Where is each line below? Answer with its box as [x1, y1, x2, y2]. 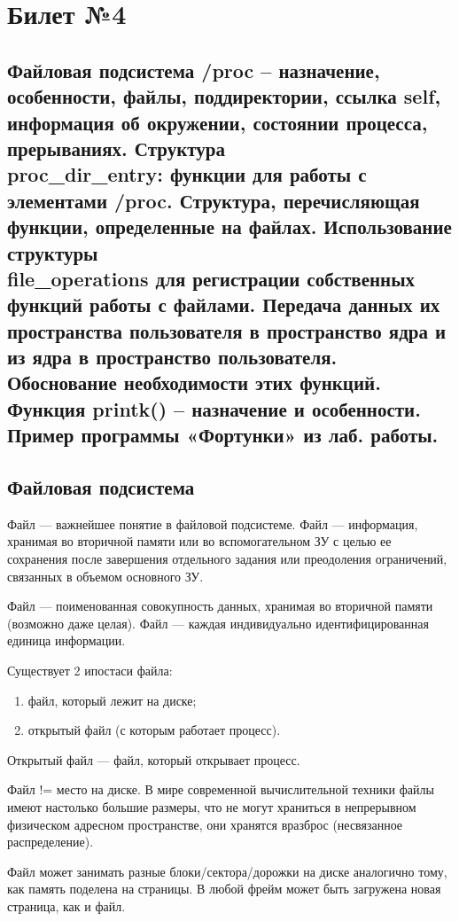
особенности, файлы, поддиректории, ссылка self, [7, 82, 441, 110]
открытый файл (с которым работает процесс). [27, 721, 281, 739]
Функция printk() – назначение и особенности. [7, 394, 421, 422]
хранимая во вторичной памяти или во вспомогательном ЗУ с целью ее [7, 532, 392, 550]
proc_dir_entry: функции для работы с [7, 160, 367, 188]
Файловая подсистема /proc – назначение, [7, 56, 380, 83]
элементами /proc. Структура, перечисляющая [7, 186, 420, 214]
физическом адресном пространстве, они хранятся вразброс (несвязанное [7, 815, 403, 833]
